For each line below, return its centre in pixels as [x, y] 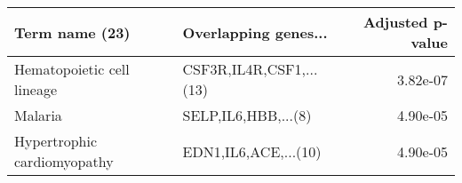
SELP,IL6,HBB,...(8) [247, 115]
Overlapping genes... [255, 32]
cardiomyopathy [64, 161]
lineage [36, 89]
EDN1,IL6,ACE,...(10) [252, 151]
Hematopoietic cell [72, 69]
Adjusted [395, 22]
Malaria [38, 115]
